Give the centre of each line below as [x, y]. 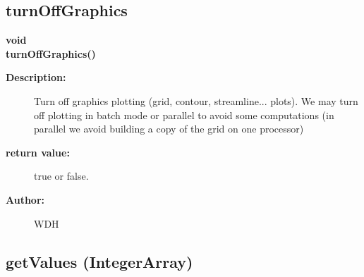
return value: [38, 152]
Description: [36, 77]
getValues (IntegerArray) [99, 261]
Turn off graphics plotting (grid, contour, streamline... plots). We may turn [196, 100]
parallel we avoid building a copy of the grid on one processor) [169, 129]
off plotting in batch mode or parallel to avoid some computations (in [184, 115]
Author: [25, 199]
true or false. [61, 176]
